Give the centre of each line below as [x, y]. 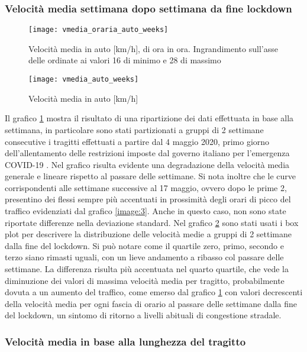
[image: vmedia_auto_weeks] [84, 80]
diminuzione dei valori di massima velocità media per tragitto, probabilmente [145, 280]
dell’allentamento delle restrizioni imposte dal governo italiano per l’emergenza [147, 153]
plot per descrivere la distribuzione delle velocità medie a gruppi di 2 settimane [148, 234]
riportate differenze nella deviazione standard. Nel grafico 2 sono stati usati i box [152, 222]
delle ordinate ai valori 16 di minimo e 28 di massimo [125, 60]
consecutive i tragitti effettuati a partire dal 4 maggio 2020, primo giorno [137, 141]
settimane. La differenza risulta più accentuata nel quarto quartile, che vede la [147, 269]
